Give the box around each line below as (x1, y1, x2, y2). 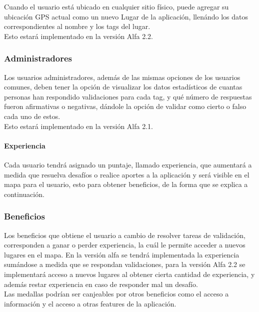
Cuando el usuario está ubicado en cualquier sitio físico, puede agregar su (4, 1, 229, 11)
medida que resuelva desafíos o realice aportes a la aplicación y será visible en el (4, 169, 249, 179)
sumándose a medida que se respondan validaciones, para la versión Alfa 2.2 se (4, 259, 245, 269)
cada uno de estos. (4, 110, 60, 121)
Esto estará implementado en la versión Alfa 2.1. (4, 120, 153, 131)
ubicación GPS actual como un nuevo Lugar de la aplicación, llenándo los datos (4, 11, 248, 21)
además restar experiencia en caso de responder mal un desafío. (4, 278, 198, 289)
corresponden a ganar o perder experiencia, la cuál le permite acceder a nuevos (4, 239, 245, 250)
